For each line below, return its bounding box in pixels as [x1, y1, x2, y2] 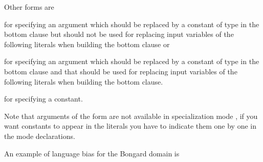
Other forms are [4, 2, 54, 12]
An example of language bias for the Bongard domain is [4, 148, 180, 158]
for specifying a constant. [4, 93, 83, 104]
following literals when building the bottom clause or [4, 38, 170, 49]
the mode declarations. [4, 130, 75, 141]
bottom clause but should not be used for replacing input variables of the [4, 29, 234, 39]
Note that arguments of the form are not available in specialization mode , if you [4, 110, 258, 121]
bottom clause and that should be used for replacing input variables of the [4, 66, 237, 76]
